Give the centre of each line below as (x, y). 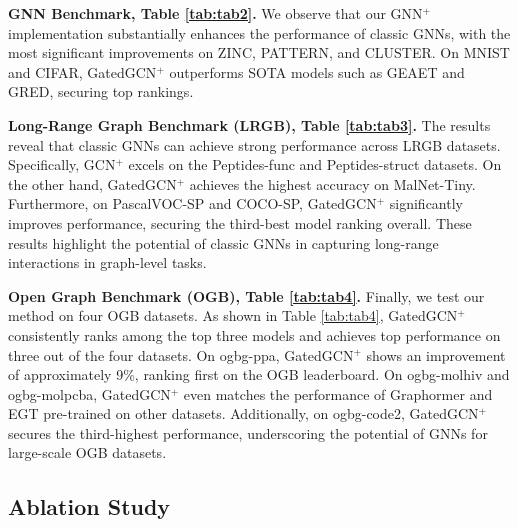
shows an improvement (436, 354)
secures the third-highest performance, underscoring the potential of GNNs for (248, 432)
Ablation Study (89, 506)
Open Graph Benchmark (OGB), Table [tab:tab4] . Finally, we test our (246, 295)
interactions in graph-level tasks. (107, 262)
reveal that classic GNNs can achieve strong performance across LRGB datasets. (254, 144)
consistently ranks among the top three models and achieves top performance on (254, 334)
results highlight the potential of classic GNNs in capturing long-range (223, 242)
